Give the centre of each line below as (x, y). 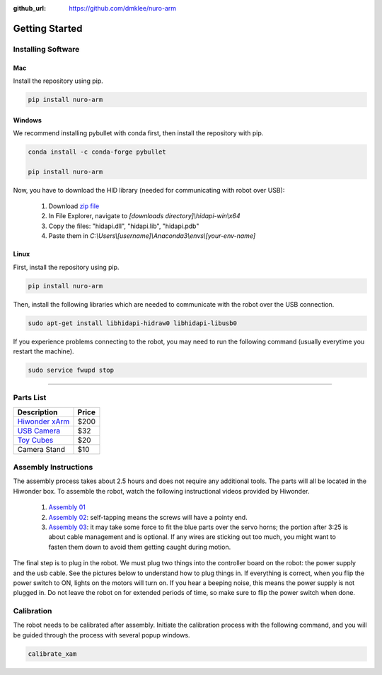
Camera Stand (41, 449)
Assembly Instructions (53, 467)
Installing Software (46, 49)
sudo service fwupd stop (71, 370)
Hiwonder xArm (44, 421)
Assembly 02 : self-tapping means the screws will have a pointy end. (148, 517)
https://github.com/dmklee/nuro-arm (123, 8)
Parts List (30, 398)
